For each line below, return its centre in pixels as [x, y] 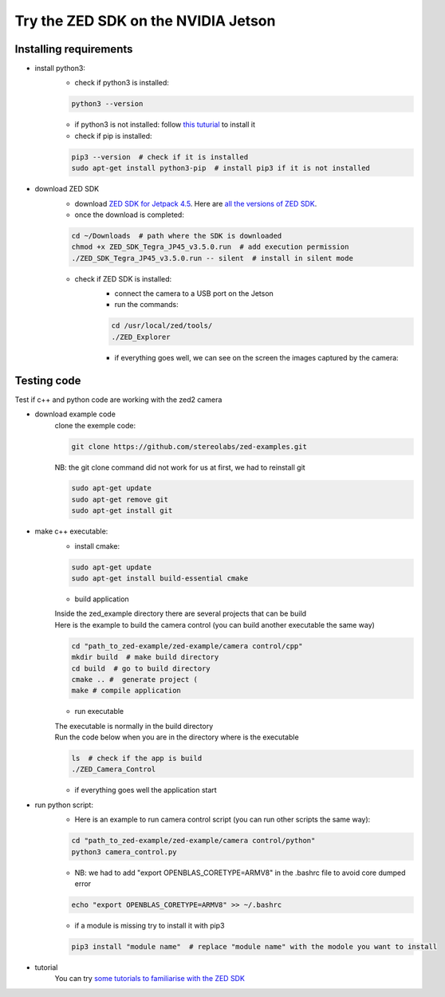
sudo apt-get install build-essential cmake [160, 579]
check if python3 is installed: [122, 83]
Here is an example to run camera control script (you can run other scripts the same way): [222, 820]
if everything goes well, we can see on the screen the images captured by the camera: [256, 357]
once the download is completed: [130, 215]
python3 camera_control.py [124, 852]
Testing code [48, 380]
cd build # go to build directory [141, 668]
